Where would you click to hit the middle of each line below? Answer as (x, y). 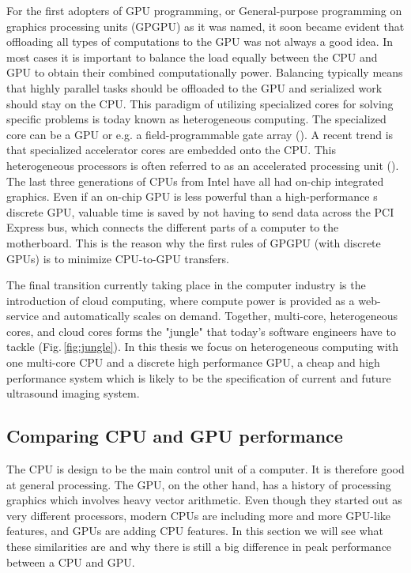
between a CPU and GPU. (71, 562)
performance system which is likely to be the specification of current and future (199, 377)
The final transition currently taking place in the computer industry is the (186, 285)
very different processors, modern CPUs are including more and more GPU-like (199, 515)
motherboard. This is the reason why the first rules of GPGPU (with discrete (194, 242)
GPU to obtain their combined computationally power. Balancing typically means (205, 72)
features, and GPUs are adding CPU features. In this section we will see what (195, 531)
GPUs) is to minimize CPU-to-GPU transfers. (118, 258)
